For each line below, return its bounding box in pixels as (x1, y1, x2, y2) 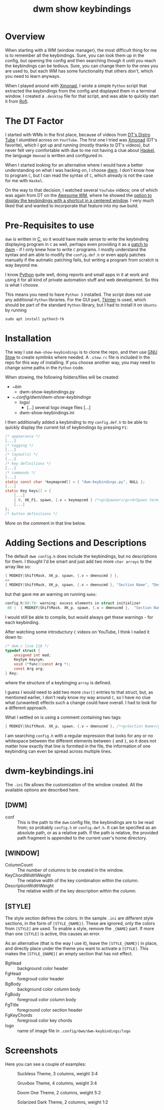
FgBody (5, 991, 21, 997)
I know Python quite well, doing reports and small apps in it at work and (5, 271, 149, 277)
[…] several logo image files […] (26, 404, 91, 410)
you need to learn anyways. (5, 73, 61, 79)
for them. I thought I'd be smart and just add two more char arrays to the (5, 558, 152, 564)
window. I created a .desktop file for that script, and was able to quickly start (5, 93, 159, 99)
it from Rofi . (5, 98, 29, 104)
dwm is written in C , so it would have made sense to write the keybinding (5, 236, 149, 242)
